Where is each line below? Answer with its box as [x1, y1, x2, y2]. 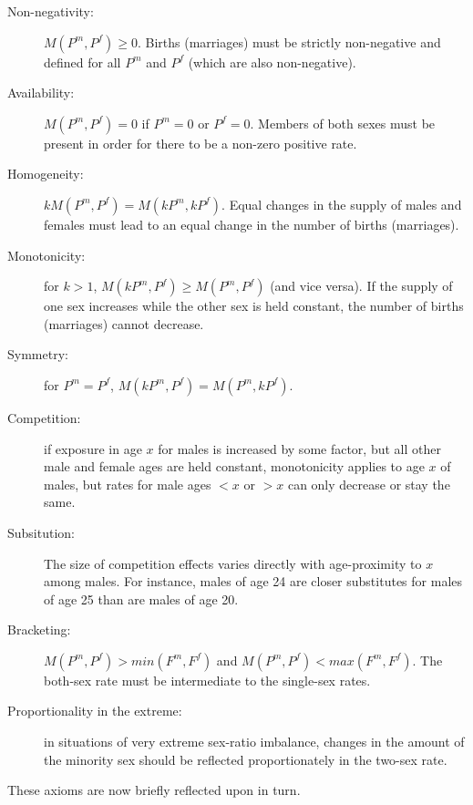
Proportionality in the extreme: [7, 701, 182, 720]
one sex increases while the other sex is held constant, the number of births [44, 296, 464, 315]
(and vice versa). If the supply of [270, 276, 453, 295]
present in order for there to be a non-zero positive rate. [44, 133, 357, 152]
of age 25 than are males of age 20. [44, 589, 239, 608]
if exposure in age [44, 439, 142, 458]
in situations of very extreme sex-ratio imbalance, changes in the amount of [44, 732, 465, 751]
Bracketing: [7, 620, 71, 639]
